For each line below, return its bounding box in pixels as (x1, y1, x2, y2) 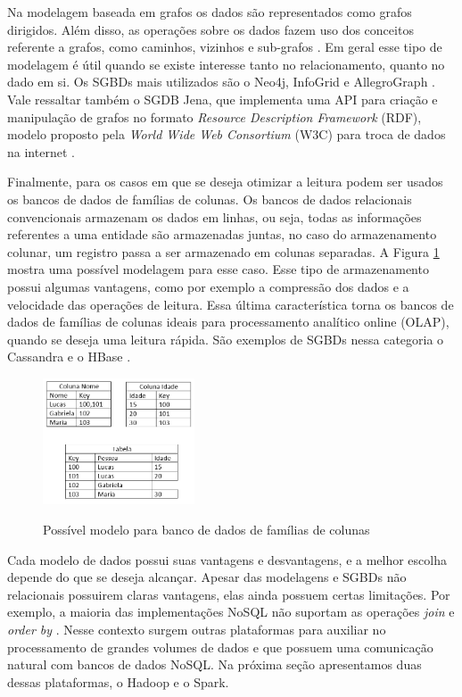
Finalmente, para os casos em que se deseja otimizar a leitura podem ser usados (7, 172, 443, 191)
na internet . (7, 142, 75, 161)
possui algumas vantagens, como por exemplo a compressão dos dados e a (7, 277, 409, 295)
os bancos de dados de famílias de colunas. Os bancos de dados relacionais (7, 189, 412, 208)
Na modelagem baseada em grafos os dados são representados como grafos (7, 3, 412, 21)
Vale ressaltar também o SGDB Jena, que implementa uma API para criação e (7, 89, 438, 108)
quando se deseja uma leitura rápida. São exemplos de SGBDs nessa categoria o (7, 329, 444, 348)
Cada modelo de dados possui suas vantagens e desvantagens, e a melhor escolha (7, 550, 447, 568)
